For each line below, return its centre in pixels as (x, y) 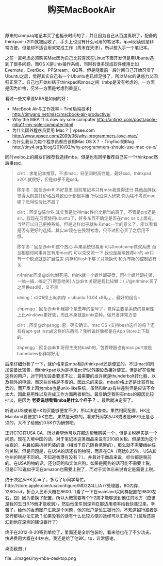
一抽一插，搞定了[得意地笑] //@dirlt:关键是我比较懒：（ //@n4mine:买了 (87, 281)
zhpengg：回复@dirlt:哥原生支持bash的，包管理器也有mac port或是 (84, 347)
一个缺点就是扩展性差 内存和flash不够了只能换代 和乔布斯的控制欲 (87, 259)
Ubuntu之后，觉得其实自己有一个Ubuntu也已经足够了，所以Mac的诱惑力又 (79, 76)
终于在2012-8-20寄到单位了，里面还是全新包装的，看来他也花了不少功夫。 (80, 532)
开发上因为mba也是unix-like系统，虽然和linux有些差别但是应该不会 (88, 388)
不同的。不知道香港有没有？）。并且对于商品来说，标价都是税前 (89, 457)
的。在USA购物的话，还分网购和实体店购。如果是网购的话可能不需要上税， (80, 463)
